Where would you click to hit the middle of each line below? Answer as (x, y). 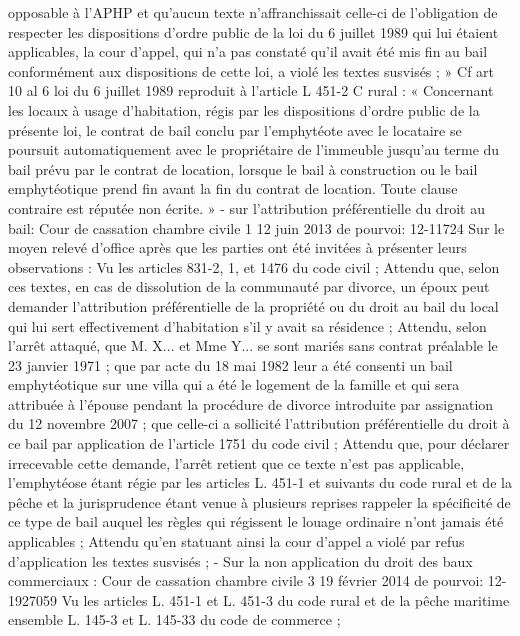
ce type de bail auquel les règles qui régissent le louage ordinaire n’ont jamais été (256, 521)
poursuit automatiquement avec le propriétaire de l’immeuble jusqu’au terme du (254, 149)
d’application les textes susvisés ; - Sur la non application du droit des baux (240, 560)
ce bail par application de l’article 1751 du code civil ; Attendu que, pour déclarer (259, 443)
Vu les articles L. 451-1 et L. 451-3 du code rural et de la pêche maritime (285, 599)
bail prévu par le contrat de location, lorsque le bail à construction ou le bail (243, 168)
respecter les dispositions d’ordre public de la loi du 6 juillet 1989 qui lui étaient (253, 31)
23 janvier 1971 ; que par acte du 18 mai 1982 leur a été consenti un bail (230, 364)
